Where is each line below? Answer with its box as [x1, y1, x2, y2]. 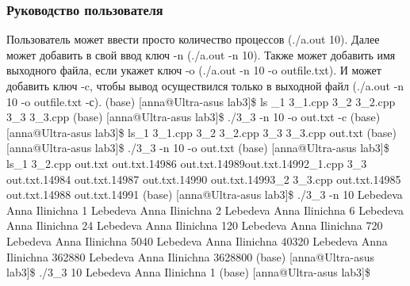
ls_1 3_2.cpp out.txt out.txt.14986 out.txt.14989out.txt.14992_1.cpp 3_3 [6, 154, 367, 171]
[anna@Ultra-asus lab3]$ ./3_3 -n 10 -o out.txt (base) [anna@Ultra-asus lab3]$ [6, 139, 389, 156]
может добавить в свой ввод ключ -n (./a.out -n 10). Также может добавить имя [6, 46, 396, 63]
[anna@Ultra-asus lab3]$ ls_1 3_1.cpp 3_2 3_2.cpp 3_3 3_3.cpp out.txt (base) [6, 124, 397, 140]
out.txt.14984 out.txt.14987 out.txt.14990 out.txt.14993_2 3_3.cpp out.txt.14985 [6, 170, 401, 187]
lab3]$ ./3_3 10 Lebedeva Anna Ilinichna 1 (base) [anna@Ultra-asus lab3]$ [6, 264, 370, 280]
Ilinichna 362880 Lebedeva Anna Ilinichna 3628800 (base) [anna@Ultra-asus [6, 248, 375, 265]
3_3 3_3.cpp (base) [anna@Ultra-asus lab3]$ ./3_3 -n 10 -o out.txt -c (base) [6, 109, 381, 125]
